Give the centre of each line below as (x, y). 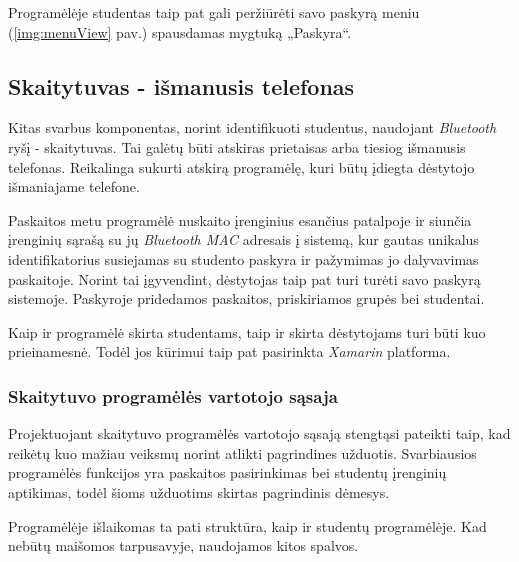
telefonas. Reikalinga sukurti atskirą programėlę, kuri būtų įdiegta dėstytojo (241, 166)
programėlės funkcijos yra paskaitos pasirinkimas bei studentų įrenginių (227, 472)
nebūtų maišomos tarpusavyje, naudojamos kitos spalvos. (183, 545)
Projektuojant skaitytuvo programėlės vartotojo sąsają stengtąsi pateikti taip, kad (259, 433)
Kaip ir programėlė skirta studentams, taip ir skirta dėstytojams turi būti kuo (247, 331)
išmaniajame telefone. (74, 186)
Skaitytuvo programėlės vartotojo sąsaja (173, 395)
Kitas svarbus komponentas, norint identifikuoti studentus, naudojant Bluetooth (252, 127)
